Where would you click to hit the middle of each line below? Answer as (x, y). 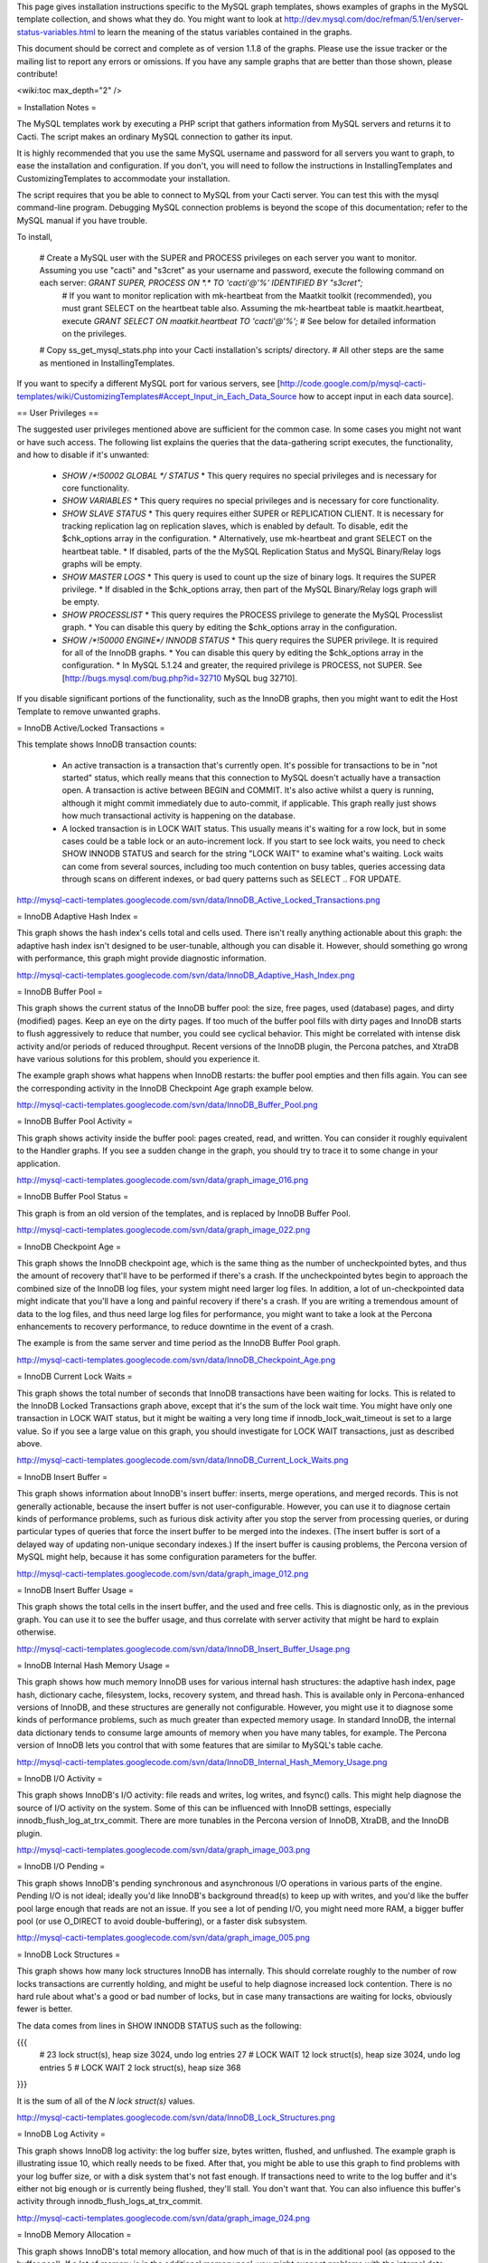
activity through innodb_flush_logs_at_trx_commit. (110, 2201)
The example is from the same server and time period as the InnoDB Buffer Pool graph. (178, 1343)
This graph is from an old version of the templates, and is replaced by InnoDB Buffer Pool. (184, 1213)
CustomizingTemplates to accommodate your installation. (123, 178)
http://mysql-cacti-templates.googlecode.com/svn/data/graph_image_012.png (163, 1573)
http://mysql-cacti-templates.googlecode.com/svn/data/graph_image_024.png (164, 2218)
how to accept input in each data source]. (376, 396)
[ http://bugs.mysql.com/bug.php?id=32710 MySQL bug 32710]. (180, 678)
